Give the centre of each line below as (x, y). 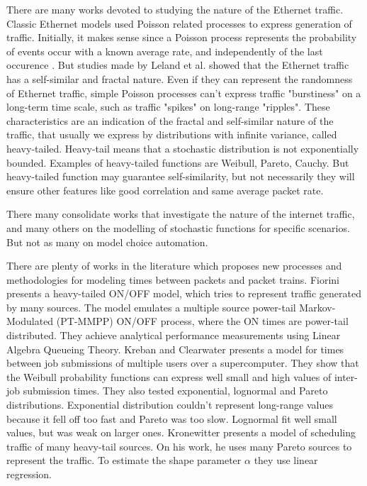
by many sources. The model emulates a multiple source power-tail (151, 307)
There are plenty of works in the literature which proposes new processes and (174, 266)
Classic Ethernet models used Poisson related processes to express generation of (179, 23)
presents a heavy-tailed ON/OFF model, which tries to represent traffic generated (184, 293)
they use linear (286, 460)
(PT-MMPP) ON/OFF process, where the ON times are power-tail (202, 321)
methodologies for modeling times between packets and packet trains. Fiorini (173, 279)
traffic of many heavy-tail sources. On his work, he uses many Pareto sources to (179, 446)
